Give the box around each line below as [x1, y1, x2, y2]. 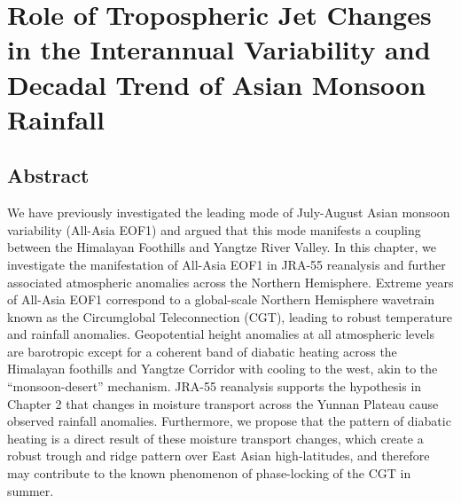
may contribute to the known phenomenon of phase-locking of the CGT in [7, 464, 411, 483]
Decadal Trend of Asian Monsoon [7, 66, 426, 102]
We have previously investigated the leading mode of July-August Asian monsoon [7, 203, 450, 222]
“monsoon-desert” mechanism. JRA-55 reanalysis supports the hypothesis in [7, 377, 422, 396]
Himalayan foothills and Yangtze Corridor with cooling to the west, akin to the [7, 359, 438, 378]
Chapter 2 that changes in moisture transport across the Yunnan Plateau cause [7, 394, 439, 413]
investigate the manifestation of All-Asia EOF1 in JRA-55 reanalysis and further [7, 255, 446, 273]
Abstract [7, 161, 90, 189]
